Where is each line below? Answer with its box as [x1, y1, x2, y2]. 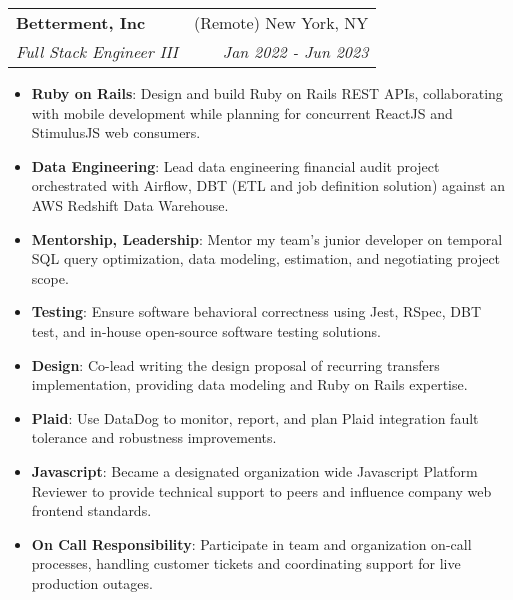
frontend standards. [31, 500, 152, 521]
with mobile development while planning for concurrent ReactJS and [31, 102, 453, 123]
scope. [31, 267, 69, 288]
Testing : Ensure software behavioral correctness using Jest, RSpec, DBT [31, 301, 481, 322]
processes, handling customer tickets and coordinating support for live [31, 553, 461, 574]
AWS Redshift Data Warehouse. [31, 194, 229, 215]
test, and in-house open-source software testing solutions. [31, 320, 381, 341]
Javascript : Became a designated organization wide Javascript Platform [31, 460, 478, 481]
